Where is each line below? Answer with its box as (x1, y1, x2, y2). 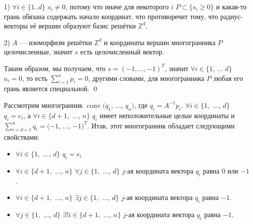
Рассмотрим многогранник (4, 100, 83, 110)
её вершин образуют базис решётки (30, 21, 136, 31)
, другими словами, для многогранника (88, 73, 204, 83)
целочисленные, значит (4, 47, 73, 57)
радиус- (220, 11, 243, 21)
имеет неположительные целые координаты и (100, 110, 235, 120)
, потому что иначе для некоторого (65, 1, 169, 11)
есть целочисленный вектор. (80, 47, 164, 57)
